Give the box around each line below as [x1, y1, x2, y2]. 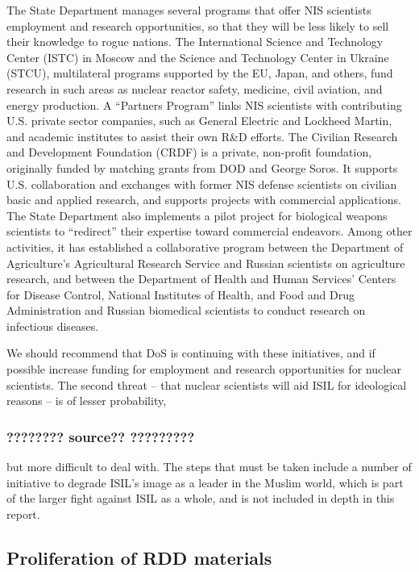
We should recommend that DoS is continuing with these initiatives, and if [6, 344, 375, 361]
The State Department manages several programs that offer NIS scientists [6, 2, 371, 18]
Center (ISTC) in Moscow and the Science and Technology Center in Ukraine [6, 48, 389, 65]
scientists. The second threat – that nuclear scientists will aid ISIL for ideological [6, 376, 407, 393]
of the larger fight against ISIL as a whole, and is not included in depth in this [6, 490, 395, 507]
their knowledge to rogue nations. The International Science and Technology [6, 33, 384, 50]
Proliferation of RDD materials [6, 545, 272, 570]
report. [6, 505, 40, 522]
